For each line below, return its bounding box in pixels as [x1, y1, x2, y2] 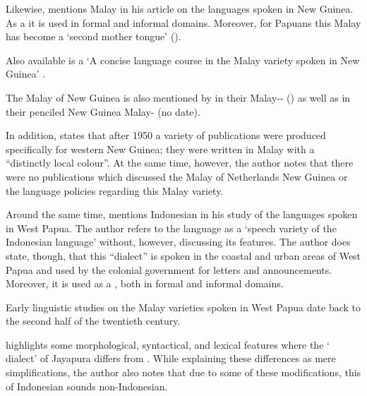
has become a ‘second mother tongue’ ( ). [6, 29, 181, 44]
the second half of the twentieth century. [6, 313, 181, 328]
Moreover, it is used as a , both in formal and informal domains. [6, 276, 284, 291]
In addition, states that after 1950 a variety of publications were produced [6, 128, 326, 143]
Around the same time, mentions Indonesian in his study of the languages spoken [6, 207, 358, 222]
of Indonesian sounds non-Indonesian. [6, 378, 168, 393]
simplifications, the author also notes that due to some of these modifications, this [6, 365, 361, 380]
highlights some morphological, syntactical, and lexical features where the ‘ [6, 337, 330, 352]
